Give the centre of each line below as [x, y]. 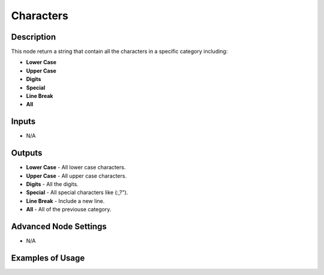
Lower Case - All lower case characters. [76, 168]
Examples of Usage [48, 258]
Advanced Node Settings [59, 226]
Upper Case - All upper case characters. [76, 176]
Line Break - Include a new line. [65, 201]
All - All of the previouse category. [69, 210]
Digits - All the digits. [52, 184]
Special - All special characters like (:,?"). [77, 193]
